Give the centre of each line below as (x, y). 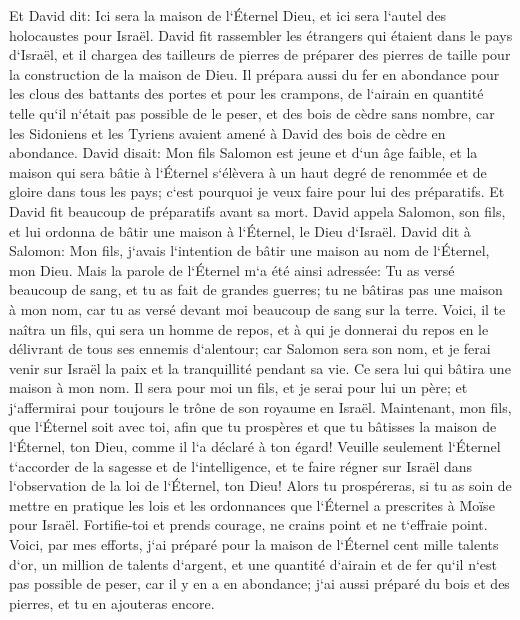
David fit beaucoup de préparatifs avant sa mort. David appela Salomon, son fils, (257, 210)
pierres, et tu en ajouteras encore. (112, 602)
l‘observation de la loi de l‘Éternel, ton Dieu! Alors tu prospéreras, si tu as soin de (260, 485)
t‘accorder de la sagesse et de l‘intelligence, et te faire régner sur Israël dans (241, 465)
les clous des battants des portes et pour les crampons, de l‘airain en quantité (246, 93)
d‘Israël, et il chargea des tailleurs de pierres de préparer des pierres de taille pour (260, 54)
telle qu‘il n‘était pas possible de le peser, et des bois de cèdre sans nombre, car (252, 112)
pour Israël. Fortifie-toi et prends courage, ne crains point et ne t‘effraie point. (248, 524)
